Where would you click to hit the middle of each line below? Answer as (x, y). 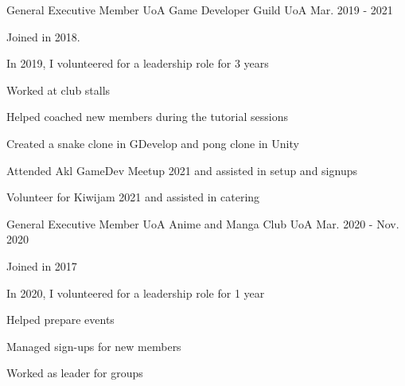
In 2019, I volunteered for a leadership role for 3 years (138, 63)
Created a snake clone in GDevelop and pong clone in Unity (153, 143)
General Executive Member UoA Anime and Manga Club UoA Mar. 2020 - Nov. (203, 223)
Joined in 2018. (43, 36)
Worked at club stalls (58, 90)
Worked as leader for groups (75, 373)
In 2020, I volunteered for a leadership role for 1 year (136, 292)
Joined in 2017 (42, 265)
